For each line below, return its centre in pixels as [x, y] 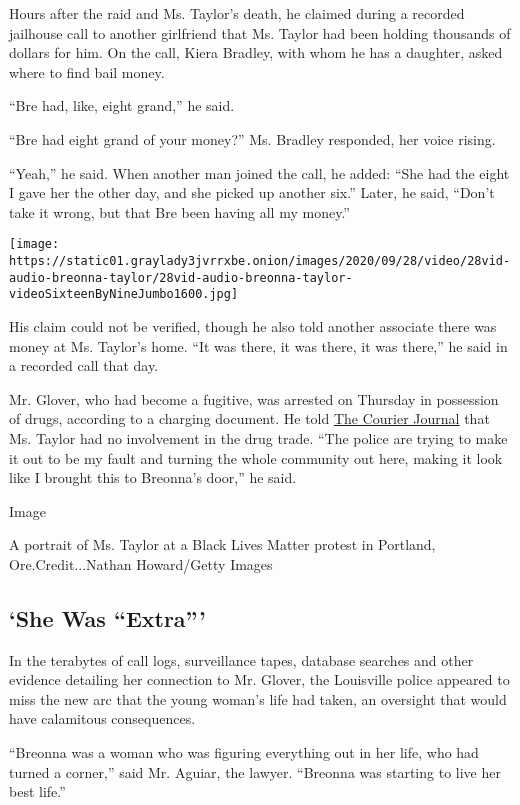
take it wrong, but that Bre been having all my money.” [179, 211]
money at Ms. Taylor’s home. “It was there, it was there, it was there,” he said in [258, 345]
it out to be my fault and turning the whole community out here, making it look [256, 457]
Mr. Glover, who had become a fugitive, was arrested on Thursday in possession [254, 398]
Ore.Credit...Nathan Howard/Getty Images [141, 563]
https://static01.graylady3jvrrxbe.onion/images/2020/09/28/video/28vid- [260, 261]
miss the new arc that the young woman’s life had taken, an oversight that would [258, 698]
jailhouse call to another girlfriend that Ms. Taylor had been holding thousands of [260, 32]
